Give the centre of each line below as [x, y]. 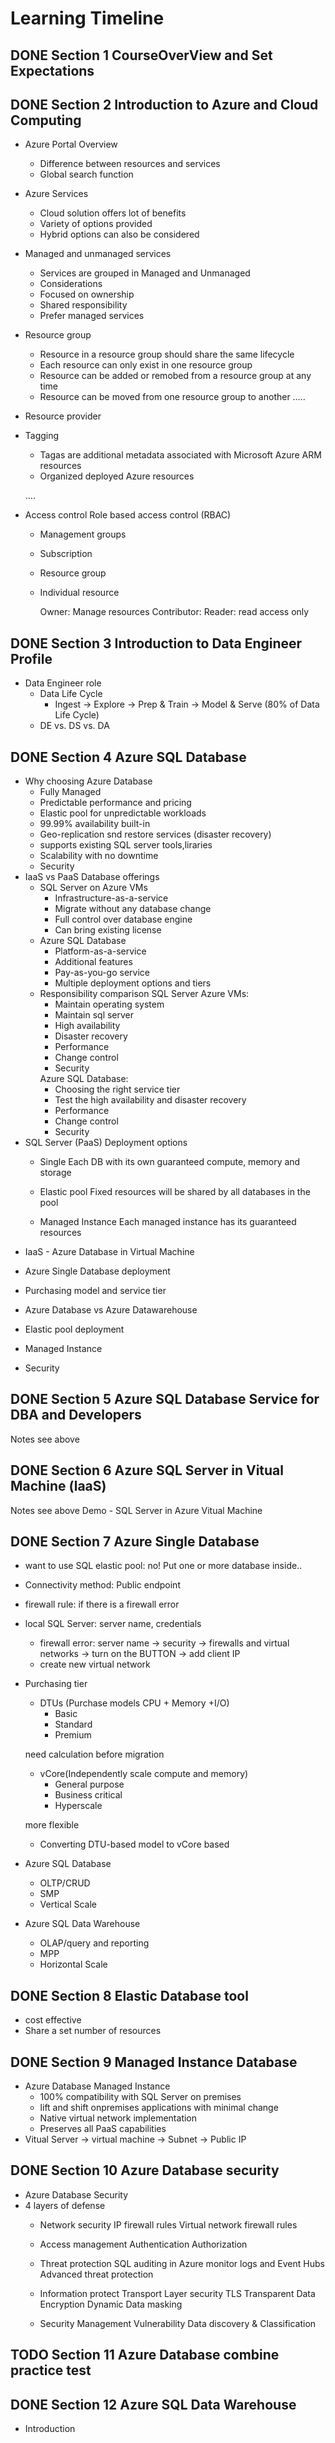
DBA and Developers [76, 1415]
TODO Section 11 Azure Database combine [145, 2355]
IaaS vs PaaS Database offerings [92, 877]
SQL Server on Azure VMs [93, 888]
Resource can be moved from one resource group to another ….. [172, 397]
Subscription [66, 554]
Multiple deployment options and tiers [133, 983]
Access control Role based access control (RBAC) [128, 515]
